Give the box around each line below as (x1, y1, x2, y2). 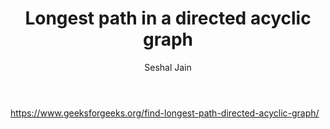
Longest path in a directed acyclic (24, 7, 312, 30)
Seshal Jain (144, 61, 192, 73)
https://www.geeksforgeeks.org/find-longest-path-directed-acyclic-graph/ (10, 107, 320, 119)
